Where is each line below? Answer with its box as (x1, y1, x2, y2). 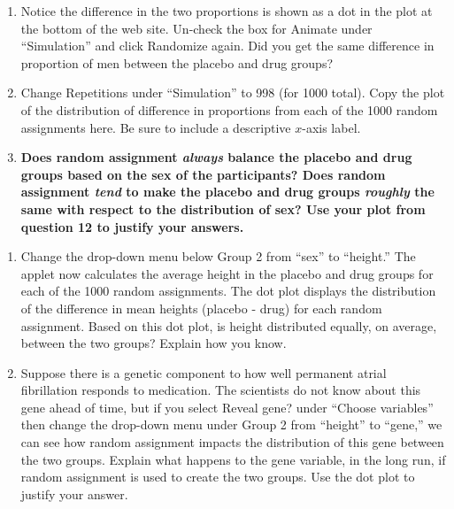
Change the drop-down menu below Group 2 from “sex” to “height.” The (20, 247, 416, 266)
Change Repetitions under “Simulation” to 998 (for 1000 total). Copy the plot (20, 83, 445, 102)
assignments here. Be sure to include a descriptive (20, 118, 291, 136)
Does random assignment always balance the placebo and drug (20, 148, 412, 166)
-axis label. (302, 118, 361, 136)
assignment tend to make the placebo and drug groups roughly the (20, 182, 435, 201)
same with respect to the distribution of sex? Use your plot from (20, 199, 426, 218)
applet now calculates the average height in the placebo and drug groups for (20, 264, 434, 282)
